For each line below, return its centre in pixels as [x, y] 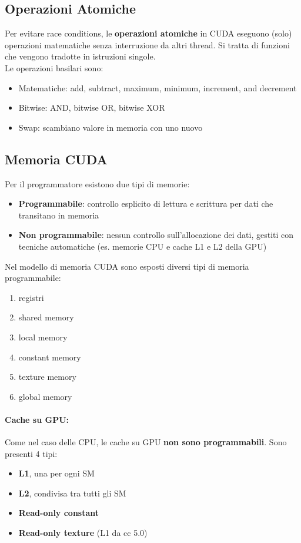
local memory [43, 337]
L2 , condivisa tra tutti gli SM [72, 493]
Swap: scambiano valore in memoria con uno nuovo [111, 127]
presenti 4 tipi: [31, 453]
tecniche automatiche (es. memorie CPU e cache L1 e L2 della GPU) [143, 246]
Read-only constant [59, 513]
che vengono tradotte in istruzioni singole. [80, 56]
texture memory [47, 377]
